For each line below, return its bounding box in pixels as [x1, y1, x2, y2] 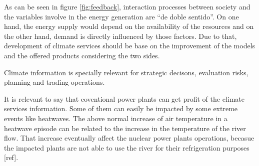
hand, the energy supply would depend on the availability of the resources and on [4, 21, 254, 31]
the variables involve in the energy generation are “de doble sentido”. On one [4, 11, 239, 21]
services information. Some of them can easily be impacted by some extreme [4, 103, 238, 114]
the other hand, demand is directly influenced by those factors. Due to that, [4, 30, 237, 41]
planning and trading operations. [4, 77, 105, 87]
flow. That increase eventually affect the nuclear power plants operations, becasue [4, 133, 254, 143]
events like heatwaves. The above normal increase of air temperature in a [4, 113, 227, 123]
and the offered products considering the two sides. [4, 50, 160, 60]
